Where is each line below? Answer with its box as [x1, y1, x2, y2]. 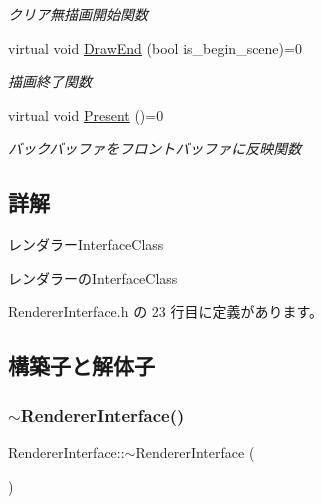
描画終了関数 [8, 71, 92, 92]
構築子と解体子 [8, 350, 155, 381]
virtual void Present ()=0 [8, 104, 164, 125]
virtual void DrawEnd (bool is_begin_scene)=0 [8, 37, 302, 58]
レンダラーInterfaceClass [8, 234, 164, 255]
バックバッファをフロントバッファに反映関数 [8, 138, 302, 159]
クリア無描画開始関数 [8, 4, 148, 24]
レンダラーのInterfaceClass [8, 267, 178, 288]
